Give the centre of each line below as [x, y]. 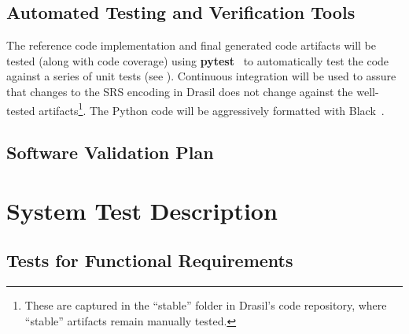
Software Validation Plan [110, 152]
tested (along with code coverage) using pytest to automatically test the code [198, 60]
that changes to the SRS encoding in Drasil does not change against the [180, 91]
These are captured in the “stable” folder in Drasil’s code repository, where [206, 305]
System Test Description [142, 210]
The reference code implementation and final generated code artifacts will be [191, 45]
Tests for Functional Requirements [150, 260]
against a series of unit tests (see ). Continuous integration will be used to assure [201, 76]
